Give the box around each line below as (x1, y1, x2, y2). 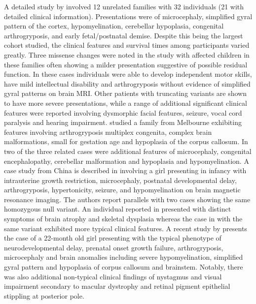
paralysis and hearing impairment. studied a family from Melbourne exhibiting (4, 117, 242, 127)
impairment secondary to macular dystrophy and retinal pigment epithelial (4, 281, 230, 291)
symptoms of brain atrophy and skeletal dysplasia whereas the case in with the (4, 213, 243, 224)
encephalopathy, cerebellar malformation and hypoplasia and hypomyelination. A (4, 155, 249, 166)
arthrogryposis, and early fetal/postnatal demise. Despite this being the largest (4, 30, 243, 40)
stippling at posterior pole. (4, 290, 84, 301)
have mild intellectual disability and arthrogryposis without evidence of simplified (4, 78, 251, 89)
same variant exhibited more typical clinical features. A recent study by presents (4, 223, 247, 233)
